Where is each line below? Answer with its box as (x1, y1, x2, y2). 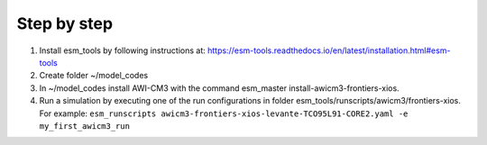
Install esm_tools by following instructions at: (39, 45, 207, 56)
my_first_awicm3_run (39, 121, 131, 131)
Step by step (16, 14, 113, 33)
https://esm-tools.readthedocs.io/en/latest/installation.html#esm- (207, 45, 451, 56)
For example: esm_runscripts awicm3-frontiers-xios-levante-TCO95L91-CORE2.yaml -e (39, 108, 409, 119)
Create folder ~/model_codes (39, 70, 149, 81)
